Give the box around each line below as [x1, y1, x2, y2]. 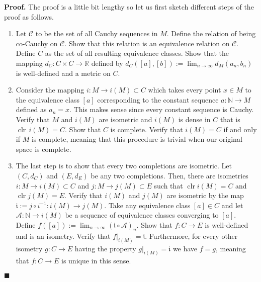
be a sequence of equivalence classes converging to [65, 210, 219, 220]
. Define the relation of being [166, 28, 256, 39]
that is [220, 114, 240, 124]
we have [172, 243, 198, 253]
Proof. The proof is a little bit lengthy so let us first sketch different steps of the [4, 2, 254, 12]
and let [221, 200, 243, 210]
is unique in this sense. [61, 255, 131, 266]
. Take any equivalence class [104, 200, 191, 210]
